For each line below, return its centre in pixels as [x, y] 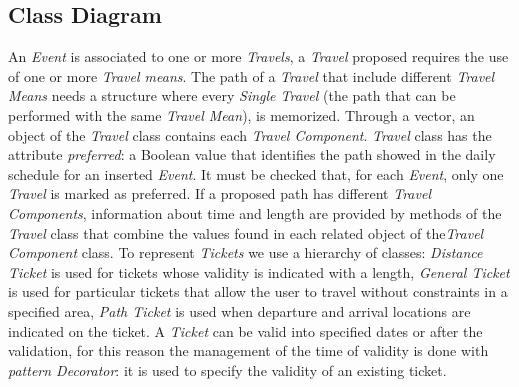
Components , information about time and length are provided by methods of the [255, 212]
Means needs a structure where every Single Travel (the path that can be [232, 95]
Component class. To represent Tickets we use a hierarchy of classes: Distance [245, 252]
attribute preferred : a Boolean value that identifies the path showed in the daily [252, 154]
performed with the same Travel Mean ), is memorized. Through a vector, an [241, 114]
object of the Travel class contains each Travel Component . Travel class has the [250, 134]
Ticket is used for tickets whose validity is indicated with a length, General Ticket [259, 271]
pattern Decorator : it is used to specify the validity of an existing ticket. [227, 369]
